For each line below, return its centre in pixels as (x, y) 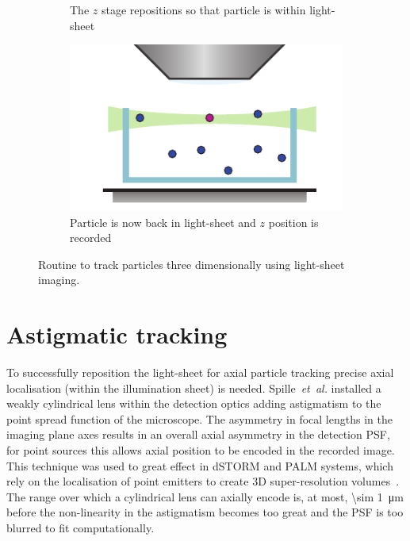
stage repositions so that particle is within (203, 10)
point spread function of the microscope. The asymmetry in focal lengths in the (199, 418)
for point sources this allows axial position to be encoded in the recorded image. (201, 450)
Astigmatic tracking (117, 334)
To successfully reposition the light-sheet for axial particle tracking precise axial (200, 372)
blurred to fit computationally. (80, 527)
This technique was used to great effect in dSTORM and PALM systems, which (200, 465)
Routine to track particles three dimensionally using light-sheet (192, 264)
